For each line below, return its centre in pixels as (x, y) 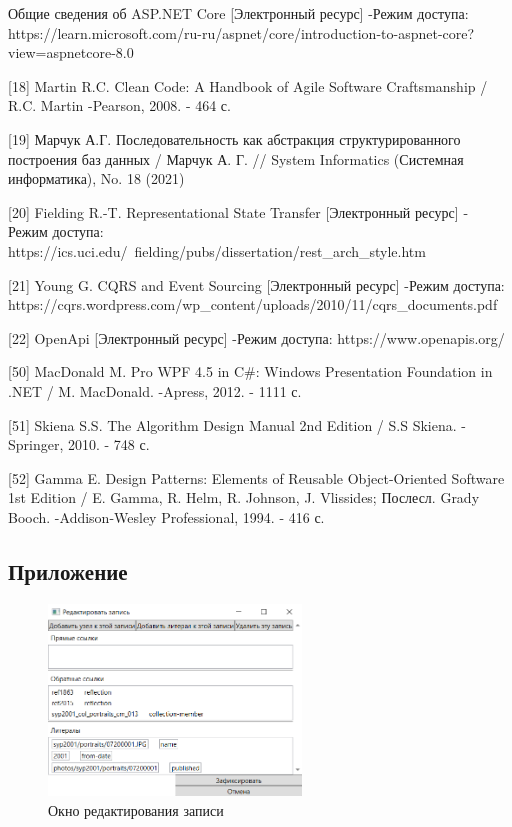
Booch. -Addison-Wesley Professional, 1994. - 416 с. (166, 516)
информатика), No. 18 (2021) (96, 178)
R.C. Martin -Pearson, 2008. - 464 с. (119, 105)
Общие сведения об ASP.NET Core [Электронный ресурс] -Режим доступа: (238, 13)
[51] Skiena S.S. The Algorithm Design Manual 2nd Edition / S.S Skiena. (232, 424)
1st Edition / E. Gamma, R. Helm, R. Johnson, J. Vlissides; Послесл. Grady (244, 497)
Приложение (68, 570)
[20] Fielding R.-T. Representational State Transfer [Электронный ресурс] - (238, 211)
